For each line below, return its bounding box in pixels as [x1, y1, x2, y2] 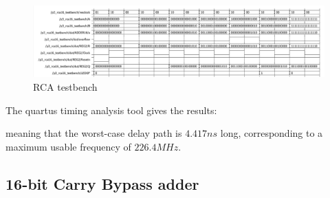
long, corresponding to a [220, 126, 323, 140]
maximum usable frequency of [5, 139, 131, 153]
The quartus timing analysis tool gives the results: [5, 102, 217, 117]
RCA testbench [33, 79, 98, 93]
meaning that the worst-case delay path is [5, 126, 182, 140]
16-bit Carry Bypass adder [5, 173, 199, 194]
